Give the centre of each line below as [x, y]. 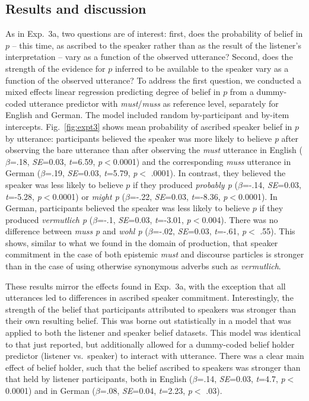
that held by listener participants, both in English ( [99, 379]
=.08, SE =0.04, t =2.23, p [146, 391]
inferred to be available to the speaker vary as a [202, 68]
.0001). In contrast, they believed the [218, 173]
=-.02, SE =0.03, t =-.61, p [200, 231]
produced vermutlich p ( [49, 219]
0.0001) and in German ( [50, 391]
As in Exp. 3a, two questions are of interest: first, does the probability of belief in [154, 34]
